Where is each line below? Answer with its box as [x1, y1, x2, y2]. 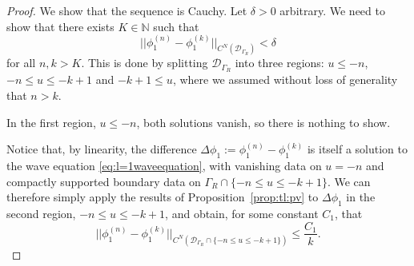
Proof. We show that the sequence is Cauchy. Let [6, 2, 247, 18]
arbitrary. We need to [279, 2, 385, 18]
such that [153, 18, 199, 34]
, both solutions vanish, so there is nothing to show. [136, 113, 391, 130]
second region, [6, 204, 76, 221]
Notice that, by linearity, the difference [6, 141, 197, 157]
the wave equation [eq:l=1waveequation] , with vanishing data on [6, 157, 322, 173]
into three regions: [235, 54, 324, 71]
